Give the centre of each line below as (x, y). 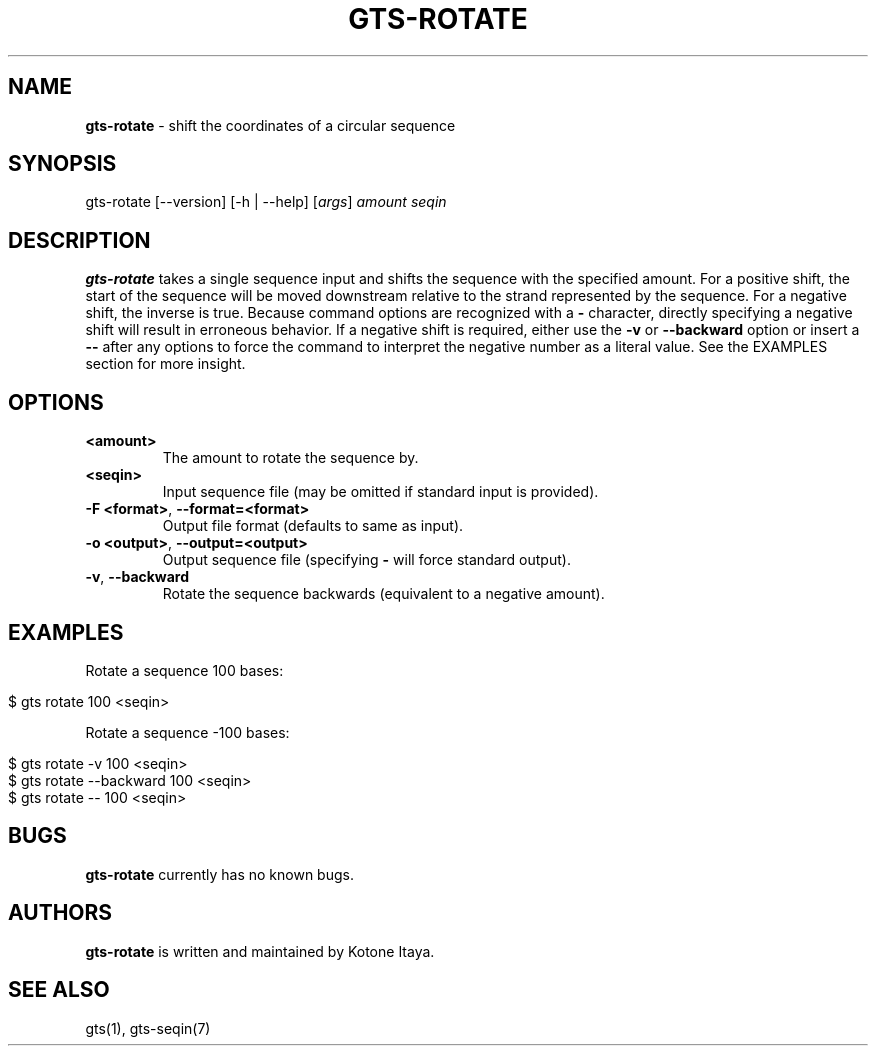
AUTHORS (60, 913)
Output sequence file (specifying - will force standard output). (366, 560)
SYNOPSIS (62, 164)
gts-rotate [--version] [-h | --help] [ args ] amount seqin (266, 202)
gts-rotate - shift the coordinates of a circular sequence (270, 125)
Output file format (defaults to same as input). (313, 526)
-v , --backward (137, 577)
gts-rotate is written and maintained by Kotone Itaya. (260, 951)
